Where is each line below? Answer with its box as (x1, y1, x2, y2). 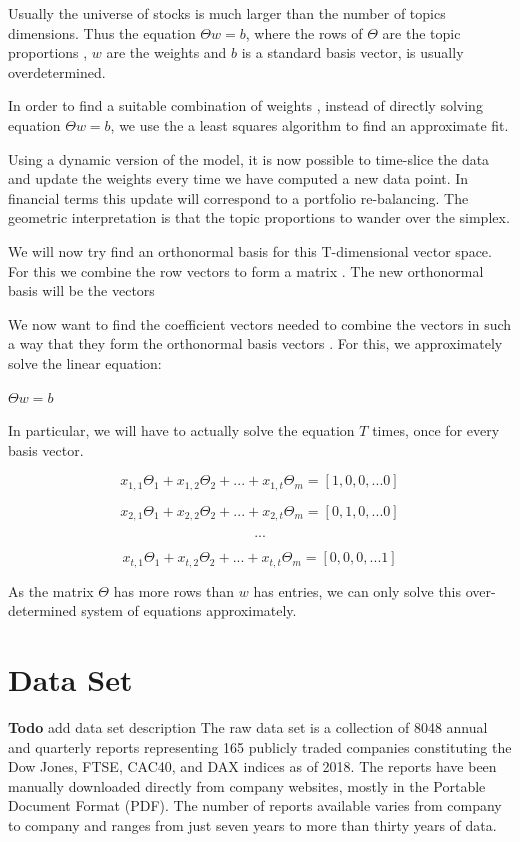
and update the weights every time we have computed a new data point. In (8, 168, 469, 189)
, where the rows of (245, 22, 363, 43)
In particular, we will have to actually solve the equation (8, 420, 355, 441)
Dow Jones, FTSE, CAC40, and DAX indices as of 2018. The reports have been (8, 756, 497, 777)
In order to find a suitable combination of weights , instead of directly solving (8, 95, 483, 116)
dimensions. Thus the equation (8, 22, 196, 43)
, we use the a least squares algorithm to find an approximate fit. (110, 114, 509, 135)
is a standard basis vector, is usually (241, 42, 464, 63)
